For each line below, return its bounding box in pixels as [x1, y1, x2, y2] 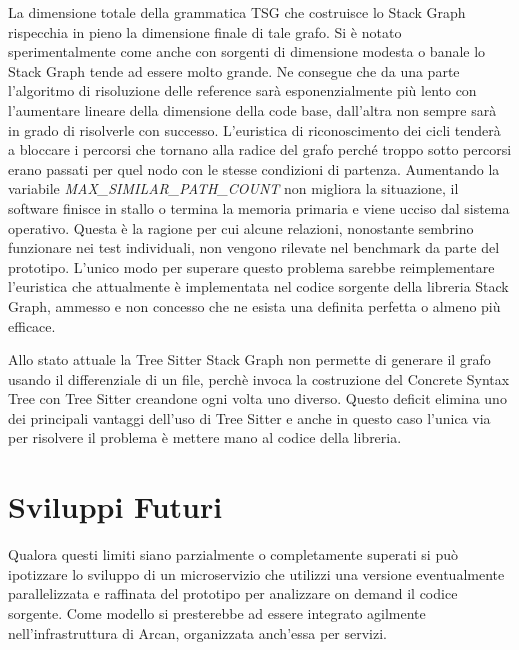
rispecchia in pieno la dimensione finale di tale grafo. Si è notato [8, 21, 402, 42]
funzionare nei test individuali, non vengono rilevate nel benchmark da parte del [8, 237, 500, 258]
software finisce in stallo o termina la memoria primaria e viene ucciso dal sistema [8, 197, 510, 218]
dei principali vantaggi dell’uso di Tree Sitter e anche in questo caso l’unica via [8, 407, 491, 428]
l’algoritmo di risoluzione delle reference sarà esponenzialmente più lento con [8, 80, 477, 101]
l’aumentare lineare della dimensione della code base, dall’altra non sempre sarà [8, 99, 497, 120]
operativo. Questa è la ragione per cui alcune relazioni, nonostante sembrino [8, 217, 474, 238]
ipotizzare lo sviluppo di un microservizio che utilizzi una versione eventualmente [8, 563, 505, 584]
